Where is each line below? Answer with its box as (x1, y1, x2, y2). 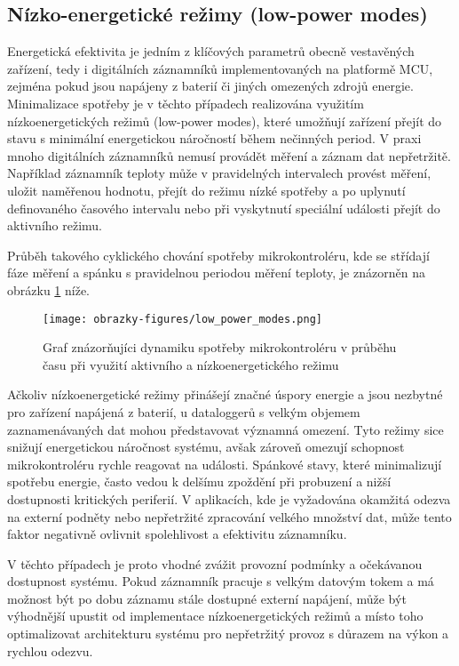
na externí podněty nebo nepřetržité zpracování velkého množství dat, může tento (7, 507, 452, 526)
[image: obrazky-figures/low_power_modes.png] (43, 312, 322, 325)
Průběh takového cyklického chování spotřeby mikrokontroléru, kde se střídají (7, 245, 430, 264)
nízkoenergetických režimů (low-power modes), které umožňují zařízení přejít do (7, 111, 442, 130)
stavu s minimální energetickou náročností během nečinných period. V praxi (7, 129, 422, 148)
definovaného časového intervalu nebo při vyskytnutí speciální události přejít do (7, 198, 440, 217)
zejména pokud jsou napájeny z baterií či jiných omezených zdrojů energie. (7, 76, 414, 95)
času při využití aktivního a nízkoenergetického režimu (43, 355, 339, 373)
